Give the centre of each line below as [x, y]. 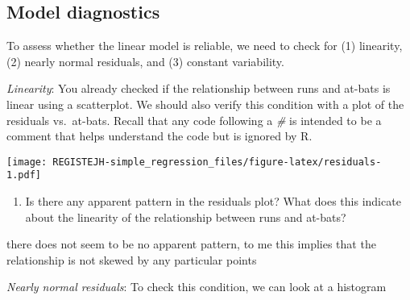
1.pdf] [24, 175]
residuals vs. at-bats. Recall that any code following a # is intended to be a [194, 120]
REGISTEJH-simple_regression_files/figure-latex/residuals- [217, 162]
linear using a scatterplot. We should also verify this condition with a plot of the [205, 104]
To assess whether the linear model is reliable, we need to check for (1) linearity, [205, 46]
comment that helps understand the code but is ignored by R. [159, 136]
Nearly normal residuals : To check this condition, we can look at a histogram [197, 287]
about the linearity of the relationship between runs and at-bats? [186, 217]
